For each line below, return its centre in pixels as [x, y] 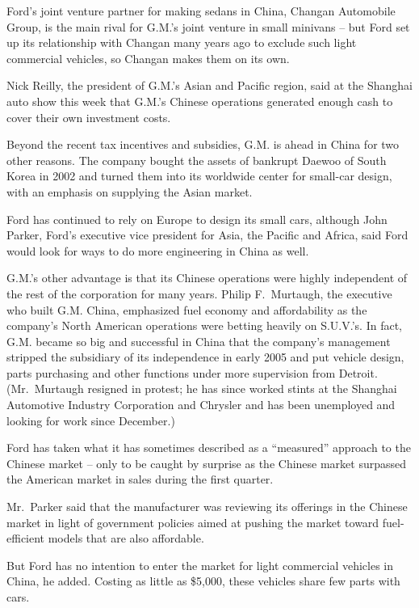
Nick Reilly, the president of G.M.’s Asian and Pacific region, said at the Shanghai [209, 85]
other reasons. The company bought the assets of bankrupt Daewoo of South [197, 160]
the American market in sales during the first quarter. [140, 479]
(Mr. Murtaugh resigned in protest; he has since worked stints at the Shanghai [202, 388]
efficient [26, 538]
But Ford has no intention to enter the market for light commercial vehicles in [200, 565]
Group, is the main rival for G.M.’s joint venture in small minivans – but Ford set [208, 26]
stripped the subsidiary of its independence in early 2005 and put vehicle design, [205, 357]
